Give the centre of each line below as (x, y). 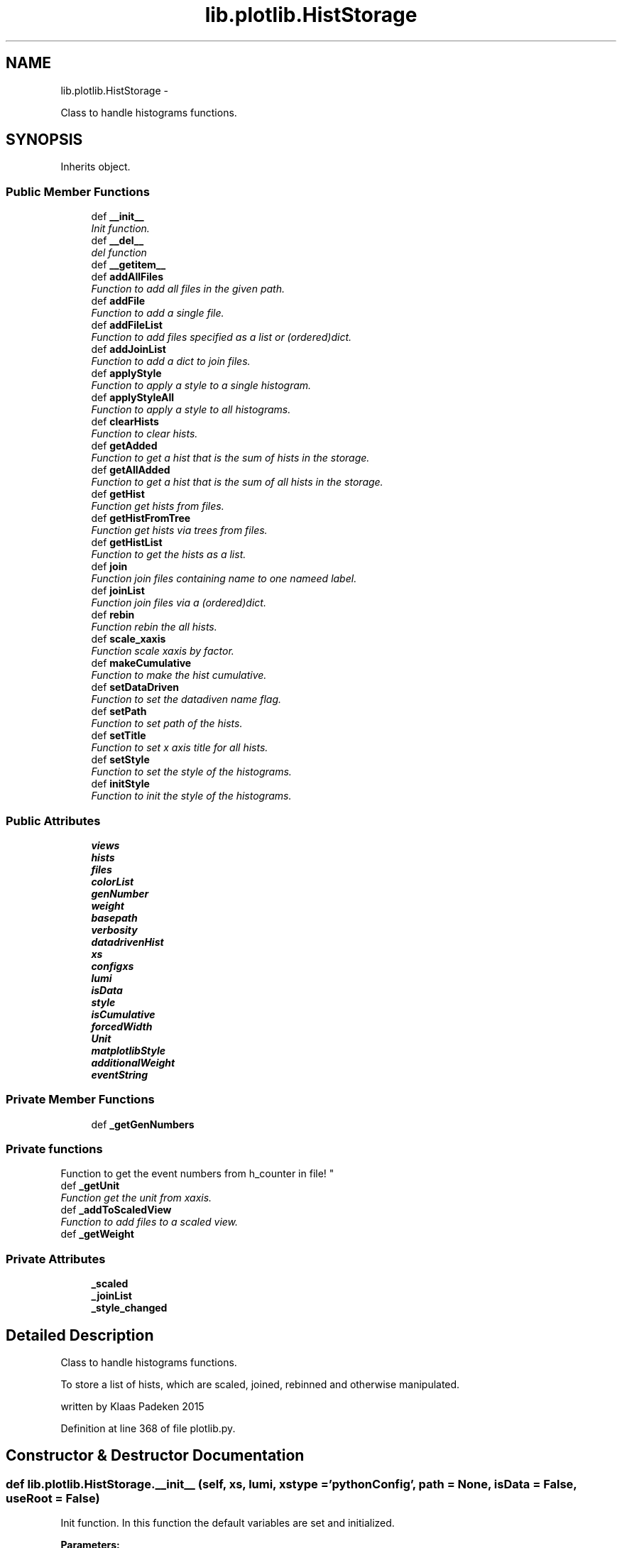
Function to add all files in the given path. (188, 289)
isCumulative (123, 1014)
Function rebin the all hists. (154, 627)
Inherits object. (96, 167)
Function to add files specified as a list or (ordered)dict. (222, 337)
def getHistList (127, 543)
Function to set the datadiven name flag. (186, 699)
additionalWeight (133, 1062)
